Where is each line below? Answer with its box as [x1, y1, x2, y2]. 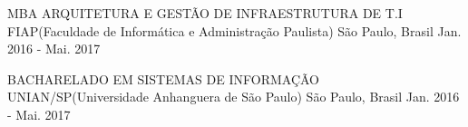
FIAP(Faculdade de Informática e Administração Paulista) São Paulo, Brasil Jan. [7, 21, 462, 40]
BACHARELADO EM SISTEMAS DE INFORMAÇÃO [7, 69, 319, 88]
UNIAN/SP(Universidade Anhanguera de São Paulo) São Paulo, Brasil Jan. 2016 [7, 87, 460, 106]
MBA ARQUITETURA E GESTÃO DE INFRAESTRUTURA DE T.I [7, 4, 403, 22]
